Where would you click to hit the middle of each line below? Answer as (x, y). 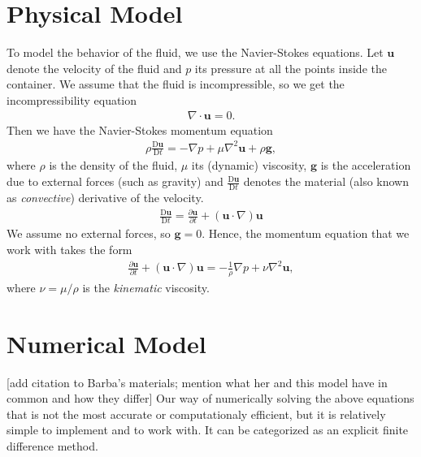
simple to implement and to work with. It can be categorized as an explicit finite (208, 430)
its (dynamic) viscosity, (249, 165)
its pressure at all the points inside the (291, 68)
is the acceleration (366, 165)
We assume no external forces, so (89, 233)
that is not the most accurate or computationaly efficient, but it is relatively (196, 414)
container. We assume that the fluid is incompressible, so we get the (176, 84)
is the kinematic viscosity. (146, 287)
